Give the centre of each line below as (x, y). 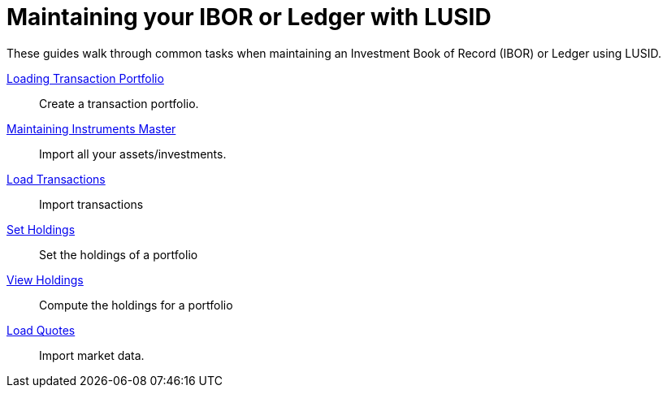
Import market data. (92, 355)
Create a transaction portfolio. (119, 103)
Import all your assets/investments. (133, 154)
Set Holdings (41, 229)
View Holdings (45, 279)
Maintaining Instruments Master (91, 128)
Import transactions (91, 204)
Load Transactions (56, 179)
